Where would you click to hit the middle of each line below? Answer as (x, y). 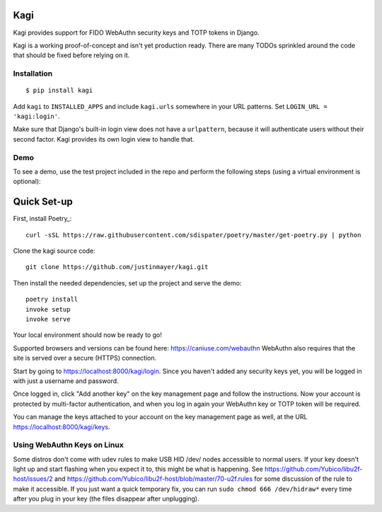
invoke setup (48, 309)
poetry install (52, 300)
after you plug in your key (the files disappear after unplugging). (106, 499)
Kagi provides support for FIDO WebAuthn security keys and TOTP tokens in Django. (136, 33)
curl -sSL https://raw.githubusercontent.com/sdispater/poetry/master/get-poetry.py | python (193, 235)
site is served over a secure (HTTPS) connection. (85, 358)
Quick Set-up (43, 202)
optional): (27, 181)
